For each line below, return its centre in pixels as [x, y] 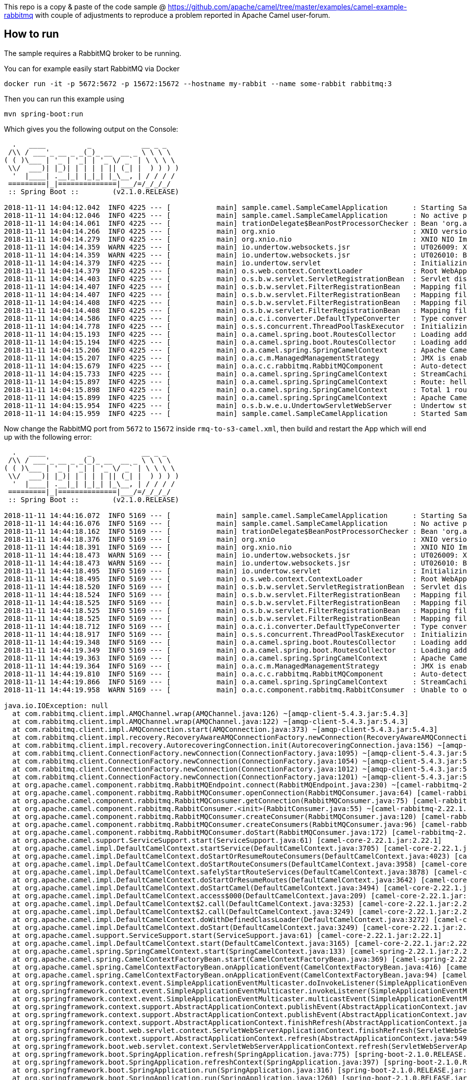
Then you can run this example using [64, 99]
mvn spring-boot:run [44, 114]
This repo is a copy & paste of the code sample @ [85, 7]
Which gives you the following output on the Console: [91, 129]
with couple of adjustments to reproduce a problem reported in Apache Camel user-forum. [183, 15]
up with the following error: [48, 437]
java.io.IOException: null [56, 705]
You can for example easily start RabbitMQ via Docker [92, 68]
